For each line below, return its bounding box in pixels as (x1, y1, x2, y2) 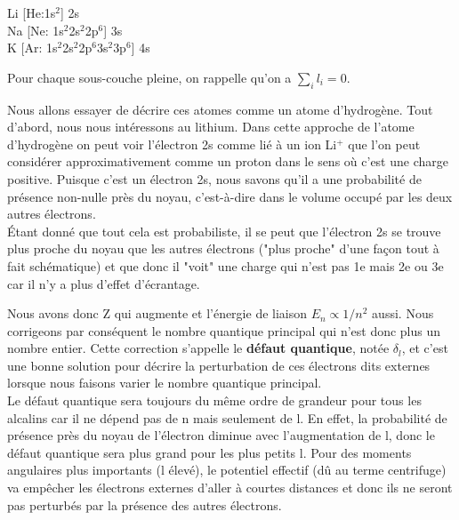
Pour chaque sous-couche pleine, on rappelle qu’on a (7, 68, 292, 86)
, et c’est (401, 339, 448, 357)
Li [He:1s (7, 4, 56, 21)
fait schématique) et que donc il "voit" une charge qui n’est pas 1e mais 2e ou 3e (7, 256, 444, 275)
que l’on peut (348, 134, 421, 153)
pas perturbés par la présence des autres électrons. (7, 495, 282, 514)
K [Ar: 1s (7, 38, 58, 57)
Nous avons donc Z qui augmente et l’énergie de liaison (7, 304, 308, 323)
